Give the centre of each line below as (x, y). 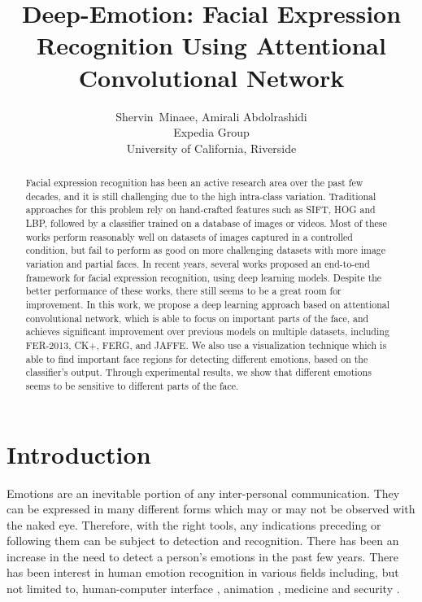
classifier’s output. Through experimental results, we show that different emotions (198, 372)
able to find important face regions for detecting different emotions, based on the (197, 358)
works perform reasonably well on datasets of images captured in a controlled (189, 236)
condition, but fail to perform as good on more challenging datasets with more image (206, 250)
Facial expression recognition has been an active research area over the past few (194, 183)
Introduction (79, 454)
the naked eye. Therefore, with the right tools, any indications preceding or (194, 524)
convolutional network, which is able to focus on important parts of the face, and (197, 318)
